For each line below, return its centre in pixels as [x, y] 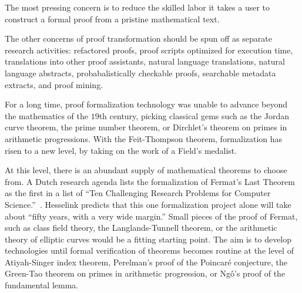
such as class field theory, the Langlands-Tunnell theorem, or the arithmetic [141, 228]
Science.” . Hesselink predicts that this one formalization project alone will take [148, 204]
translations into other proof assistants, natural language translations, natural [145, 61]
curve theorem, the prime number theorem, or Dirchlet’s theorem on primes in [146, 127]
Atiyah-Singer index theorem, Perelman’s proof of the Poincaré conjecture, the [146, 262]
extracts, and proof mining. [54, 84]
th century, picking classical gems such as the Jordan [194, 115]
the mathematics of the [47, 115]
